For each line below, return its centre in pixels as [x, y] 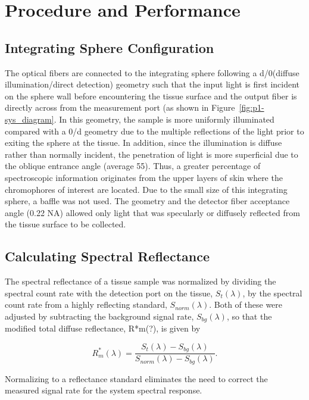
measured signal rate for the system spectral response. [104, 390]
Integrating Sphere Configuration [110, 47]
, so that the [249, 316]
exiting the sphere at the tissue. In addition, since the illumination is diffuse [143, 143]
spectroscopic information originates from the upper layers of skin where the [144, 177]
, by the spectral [272, 293]
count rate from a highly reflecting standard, [86, 304]
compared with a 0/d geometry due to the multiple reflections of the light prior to [154, 131]
